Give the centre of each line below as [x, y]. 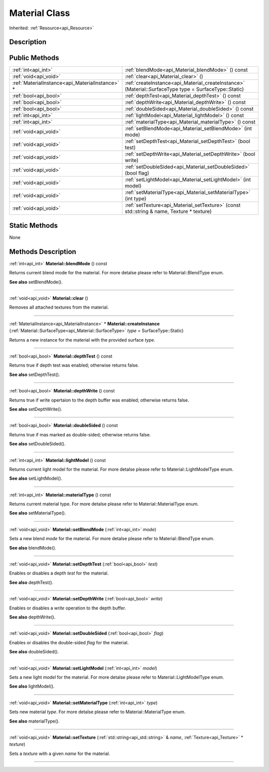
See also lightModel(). [32, 686]
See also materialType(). [34, 721]
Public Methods [34, 58]
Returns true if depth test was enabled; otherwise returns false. [74, 365]
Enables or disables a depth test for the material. [59, 573]
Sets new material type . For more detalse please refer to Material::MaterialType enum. [97, 712]
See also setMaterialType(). [38, 513]
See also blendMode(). [33, 548]
